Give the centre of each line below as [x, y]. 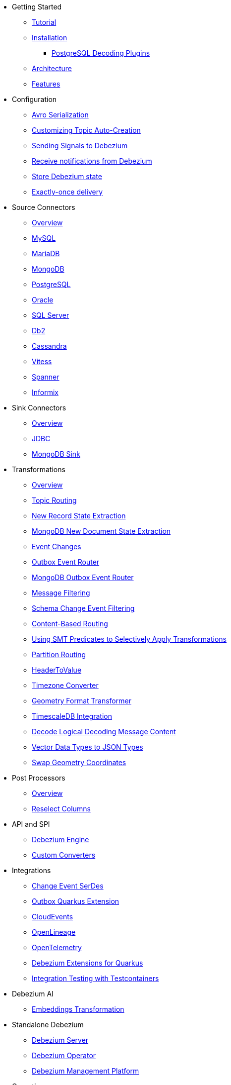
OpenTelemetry [57, 947]
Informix [45, 392]
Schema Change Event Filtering [83, 608]
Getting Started [37, 7]
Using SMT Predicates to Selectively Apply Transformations [129, 639]
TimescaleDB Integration [72, 716]
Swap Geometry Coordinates [79, 762]
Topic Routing [54, 500]
